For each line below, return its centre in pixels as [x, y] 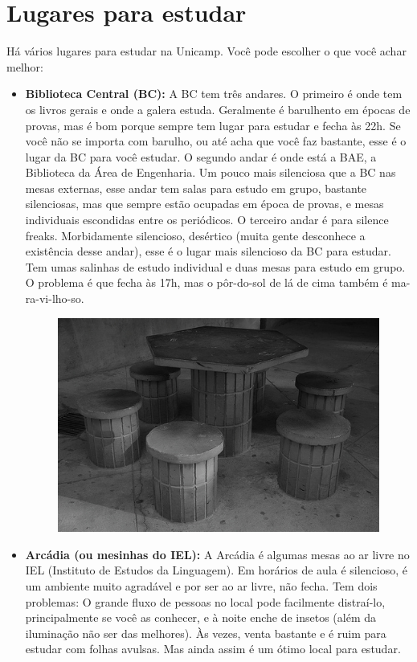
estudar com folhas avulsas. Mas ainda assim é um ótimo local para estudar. [213, 649]
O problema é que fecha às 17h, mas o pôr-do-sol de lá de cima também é [206, 282]
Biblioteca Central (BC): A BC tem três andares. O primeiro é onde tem [214, 94]
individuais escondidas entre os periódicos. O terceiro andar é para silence [207, 220]
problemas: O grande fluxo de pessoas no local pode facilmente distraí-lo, [205, 601]
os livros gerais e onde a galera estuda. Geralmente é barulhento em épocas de [218, 109]
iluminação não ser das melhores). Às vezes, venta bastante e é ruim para [206, 633]
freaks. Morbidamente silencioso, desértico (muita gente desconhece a [195, 235]
